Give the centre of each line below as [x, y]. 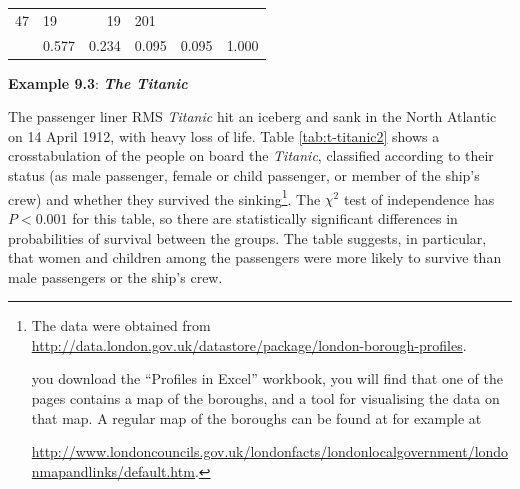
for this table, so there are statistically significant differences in [265, 217]
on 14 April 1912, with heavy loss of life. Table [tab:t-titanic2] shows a [224, 135]
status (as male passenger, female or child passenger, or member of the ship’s [244, 175]
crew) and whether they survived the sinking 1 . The [164, 197]
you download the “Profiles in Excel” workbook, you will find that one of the [267, 378]
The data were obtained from [121, 325]
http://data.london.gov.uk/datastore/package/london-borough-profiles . [249, 344]
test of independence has [419, 198]
